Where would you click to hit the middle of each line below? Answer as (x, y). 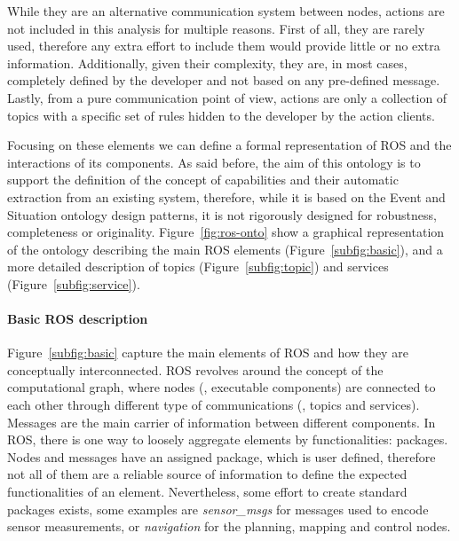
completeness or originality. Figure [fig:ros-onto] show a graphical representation (226, 232)
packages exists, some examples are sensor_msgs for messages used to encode (218, 509)
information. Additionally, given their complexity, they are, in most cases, (207, 63)
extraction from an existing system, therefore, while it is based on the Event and (226, 196)
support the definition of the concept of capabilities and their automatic (203, 180)
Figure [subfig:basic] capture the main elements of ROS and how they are (208, 353)
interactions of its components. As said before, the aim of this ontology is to (214, 162)
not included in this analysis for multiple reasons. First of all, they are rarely (216, 28)
